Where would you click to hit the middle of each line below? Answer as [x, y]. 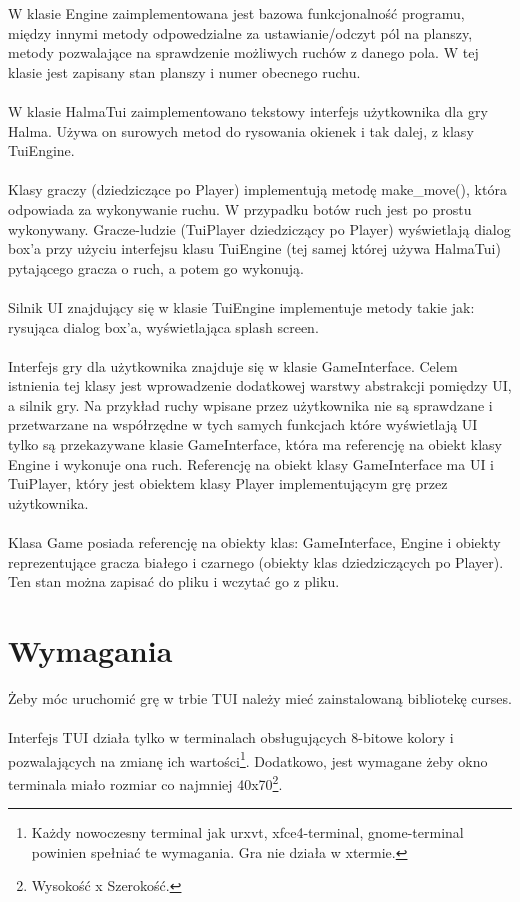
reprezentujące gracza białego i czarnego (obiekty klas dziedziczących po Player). [256, 561]
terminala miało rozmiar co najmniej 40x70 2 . [145, 782]
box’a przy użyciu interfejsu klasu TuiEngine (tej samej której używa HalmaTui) [254, 248]
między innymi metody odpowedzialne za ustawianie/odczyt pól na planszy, [240, 32]
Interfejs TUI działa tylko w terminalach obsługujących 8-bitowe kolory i [231, 737]
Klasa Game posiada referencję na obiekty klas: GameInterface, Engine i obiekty [254, 542]
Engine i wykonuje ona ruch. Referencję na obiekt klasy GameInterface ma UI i [251, 463]
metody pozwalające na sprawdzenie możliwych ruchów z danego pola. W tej [243, 52]
